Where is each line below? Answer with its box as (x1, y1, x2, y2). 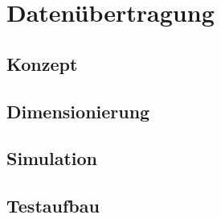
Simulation (6, 146, 98, 171)
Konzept (6, 51, 78, 76)
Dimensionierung (6, 98, 150, 123)
